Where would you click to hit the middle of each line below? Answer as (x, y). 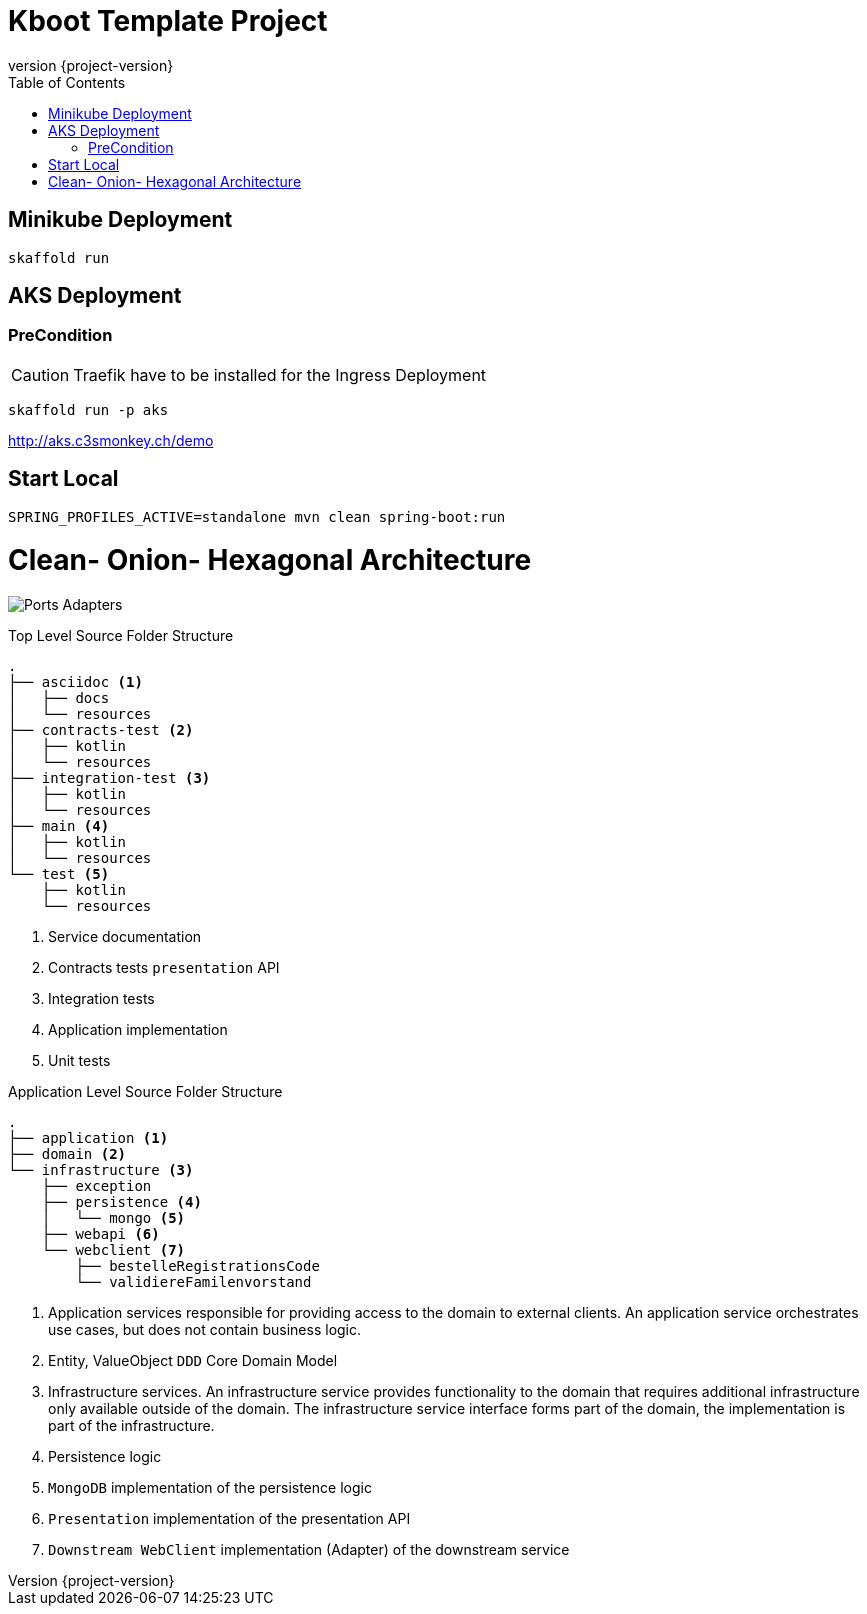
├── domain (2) (67, 1154)
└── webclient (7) (113, 1250)
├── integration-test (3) (109, 778)
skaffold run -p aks (88, 409)
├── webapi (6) (100, 1234)
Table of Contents (67, 82)
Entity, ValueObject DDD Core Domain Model (193, 1361)
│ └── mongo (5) (113, 1218)
